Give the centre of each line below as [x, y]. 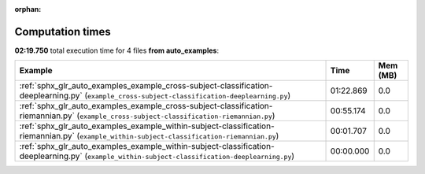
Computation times [63, 31]
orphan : [28, 9]
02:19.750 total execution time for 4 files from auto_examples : [117, 50]
